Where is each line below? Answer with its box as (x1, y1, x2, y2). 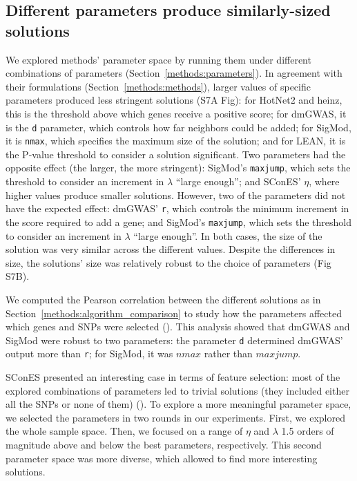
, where (309, 174, 340, 189)
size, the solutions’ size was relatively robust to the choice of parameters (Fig (6, 255, 331, 270)
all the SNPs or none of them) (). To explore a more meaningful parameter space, (6, 397, 351, 411)
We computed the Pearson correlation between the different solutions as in (6, 292, 321, 306)
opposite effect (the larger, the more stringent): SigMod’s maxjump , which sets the (6, 160, 351, 175)
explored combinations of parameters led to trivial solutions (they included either (6, 383, 349, 397)
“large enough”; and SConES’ (175, 174, 301, 189)
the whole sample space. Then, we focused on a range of (6, 424, 243, 438)
